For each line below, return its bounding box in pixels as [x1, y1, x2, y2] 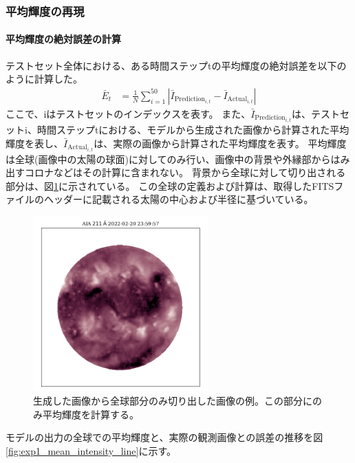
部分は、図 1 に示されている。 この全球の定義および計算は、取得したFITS [6, 178, 334, 193]
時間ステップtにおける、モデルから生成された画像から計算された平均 [36, 122, 349, 136]
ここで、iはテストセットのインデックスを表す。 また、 [6, 106, 251, 120]
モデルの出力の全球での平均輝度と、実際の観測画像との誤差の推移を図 [6, 430, 323, 444]
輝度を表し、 [6, 136, 63, 150]
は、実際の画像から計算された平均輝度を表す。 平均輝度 [94, 136, 347, 150]
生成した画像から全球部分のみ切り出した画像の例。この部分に [33, 394, 312, 407]
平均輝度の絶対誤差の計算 [6, 32, 121, 46]
